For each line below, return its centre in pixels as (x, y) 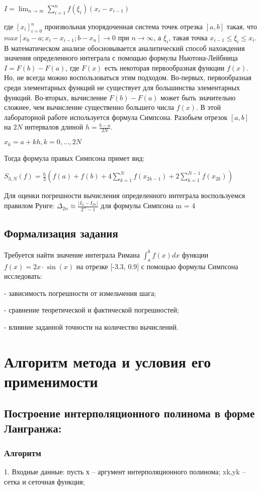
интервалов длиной (54, 127)
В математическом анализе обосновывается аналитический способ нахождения (124, 48)
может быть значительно (198, 97)
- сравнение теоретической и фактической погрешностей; (92, 310)
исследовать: (23, 276)
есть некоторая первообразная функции (165, 67)
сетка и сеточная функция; (45, 482)
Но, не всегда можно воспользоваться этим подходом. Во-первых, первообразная (128, 77)
